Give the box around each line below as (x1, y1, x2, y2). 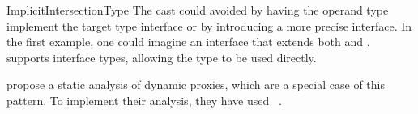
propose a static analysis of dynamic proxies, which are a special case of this (6, 76, 385, 93)
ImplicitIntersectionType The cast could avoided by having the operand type (6, 2, 389, 18)
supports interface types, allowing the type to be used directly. (6, 49, 317, 65)
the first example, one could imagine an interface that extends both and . (6, 33, 370, 50)
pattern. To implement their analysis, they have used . (6, 91, 282, 108)
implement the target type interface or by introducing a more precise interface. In (6, 17, 412, 34)
